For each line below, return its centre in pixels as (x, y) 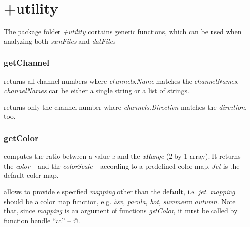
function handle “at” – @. (42, 220)
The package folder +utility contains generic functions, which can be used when (123, 31)
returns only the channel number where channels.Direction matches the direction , (125, 106)
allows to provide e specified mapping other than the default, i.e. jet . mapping (120, 191)
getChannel (27, 63)
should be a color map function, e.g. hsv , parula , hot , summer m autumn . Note (120, 201)
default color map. (31, 175)
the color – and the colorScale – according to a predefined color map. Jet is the (122, 165)
